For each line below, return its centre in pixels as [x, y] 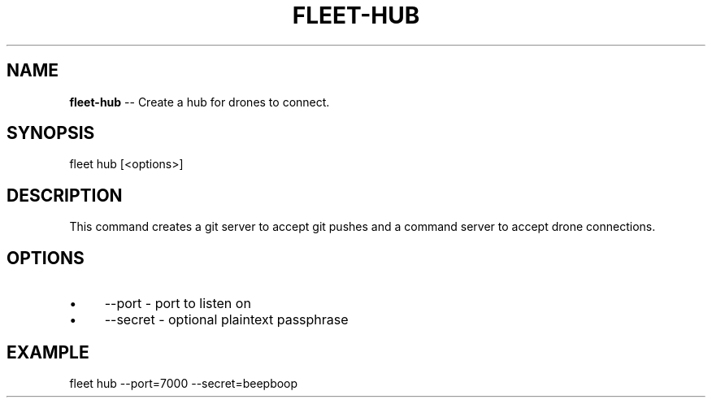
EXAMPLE [48, 352]
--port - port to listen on [178, 304]
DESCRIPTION [65, 195]
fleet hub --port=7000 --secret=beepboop [184, 383]
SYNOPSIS [51, 133]
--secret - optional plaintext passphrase [226, 320]
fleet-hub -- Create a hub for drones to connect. [200, 102]
